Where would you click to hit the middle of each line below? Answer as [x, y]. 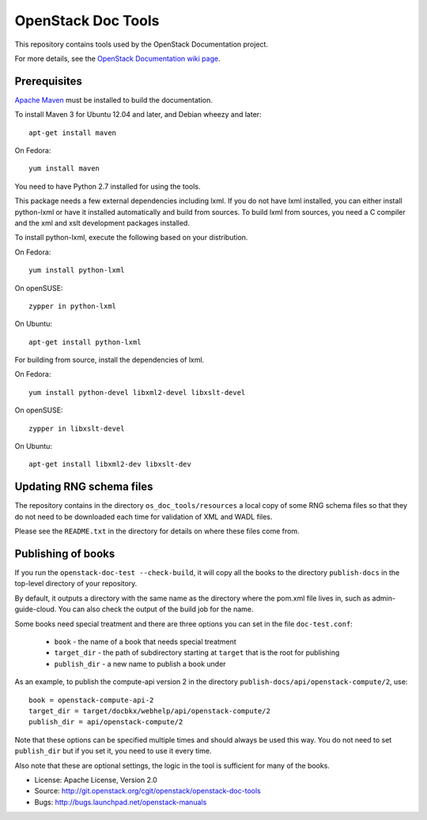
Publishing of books [65, 553]
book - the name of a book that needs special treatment [145, 641]
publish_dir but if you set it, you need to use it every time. [113, 751]
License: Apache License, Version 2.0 [96, 780]
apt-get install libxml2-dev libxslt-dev [110, 465]
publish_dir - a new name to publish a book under [140, 664]
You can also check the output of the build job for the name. [156, 609]
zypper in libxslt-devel [77, 428]
